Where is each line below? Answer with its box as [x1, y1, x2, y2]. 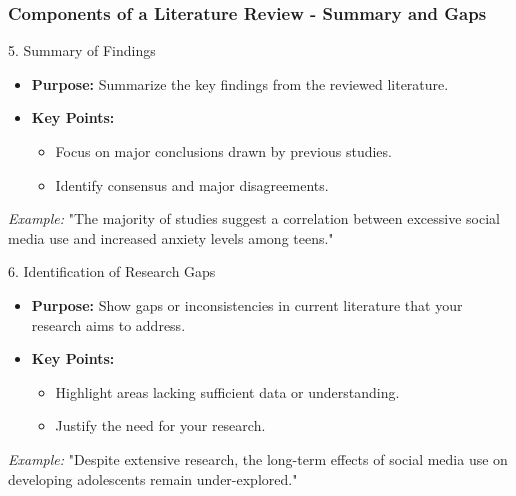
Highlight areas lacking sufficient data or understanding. [55, 381, 400, 402]
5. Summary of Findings [8, 40, 156, 61]
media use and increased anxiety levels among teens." [8, 227, 334, 248]
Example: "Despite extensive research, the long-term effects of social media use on [8, 448, 508, 469]
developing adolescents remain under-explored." [8, 468, 298, 489]
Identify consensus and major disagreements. [55, 174, 329, 195]
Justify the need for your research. [55, 415, 266, 436]
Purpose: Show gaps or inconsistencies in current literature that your [31, 294, 463, 315]
